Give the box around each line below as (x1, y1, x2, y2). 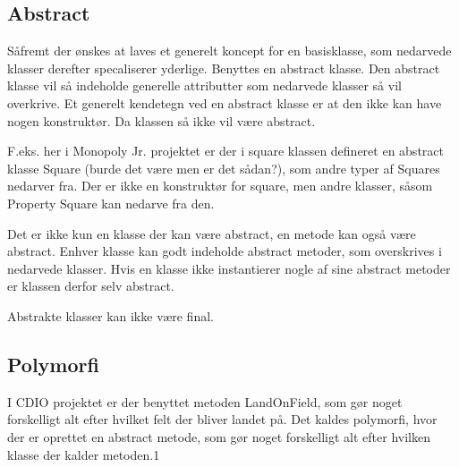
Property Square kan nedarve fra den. (7, 193, 215, 212)
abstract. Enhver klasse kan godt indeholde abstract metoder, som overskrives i (7, 242, 442, 260)
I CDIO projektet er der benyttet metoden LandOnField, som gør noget (7, 392, 403, 411)
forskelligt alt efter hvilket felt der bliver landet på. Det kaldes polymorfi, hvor (7, 410, 438, 429)
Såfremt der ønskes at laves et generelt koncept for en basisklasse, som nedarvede (7, 41, 452, 60)
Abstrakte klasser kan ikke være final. (7, 306, 214, 325)
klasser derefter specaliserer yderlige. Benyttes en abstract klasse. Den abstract (7, 58, 440, 77)
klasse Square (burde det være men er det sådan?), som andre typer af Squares (7, 158, 440, 177)
